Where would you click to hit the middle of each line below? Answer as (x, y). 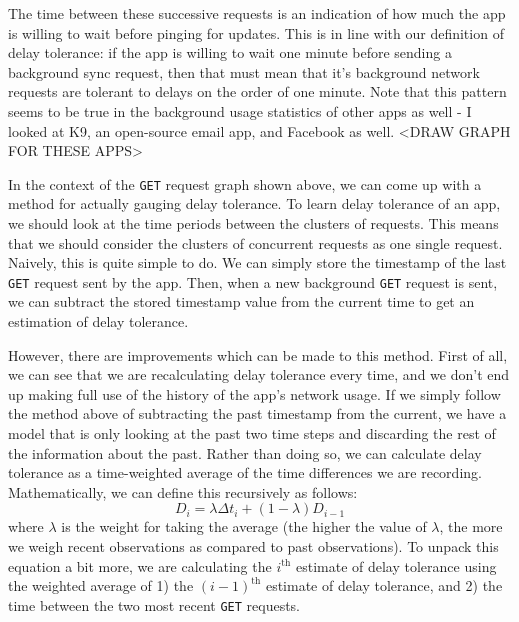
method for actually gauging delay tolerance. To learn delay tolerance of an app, (254, 203)
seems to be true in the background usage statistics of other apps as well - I (240, 110)
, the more (471, 526)
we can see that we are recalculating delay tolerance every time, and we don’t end (259, 374)
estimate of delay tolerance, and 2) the (384, 585)
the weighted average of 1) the (101, 585)
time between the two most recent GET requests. (154, 604)
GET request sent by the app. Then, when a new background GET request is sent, (253, 281)
